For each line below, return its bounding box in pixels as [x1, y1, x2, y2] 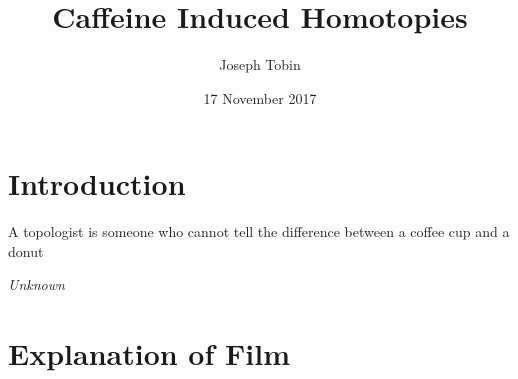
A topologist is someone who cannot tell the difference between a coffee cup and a [8, 221, 510, 242]
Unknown [8, 274, 65, 295]
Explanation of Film [8, 333, 290, 374]
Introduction [8, 163, 186, 204]
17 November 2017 [203, 87, 317, 108]
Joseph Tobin [219, 54, 301, 75]
